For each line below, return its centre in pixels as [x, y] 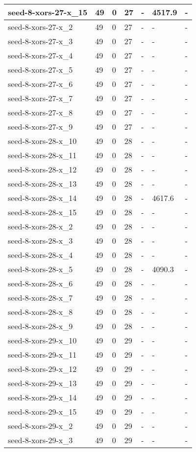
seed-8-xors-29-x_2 [40, 426]
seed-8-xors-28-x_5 [40, 269]
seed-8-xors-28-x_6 [40, 283]
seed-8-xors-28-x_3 [40, 240]
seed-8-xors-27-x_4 [40, 55]
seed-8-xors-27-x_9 [40, 127]
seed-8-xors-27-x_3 [40, 41]
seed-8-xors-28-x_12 [42, 169]
